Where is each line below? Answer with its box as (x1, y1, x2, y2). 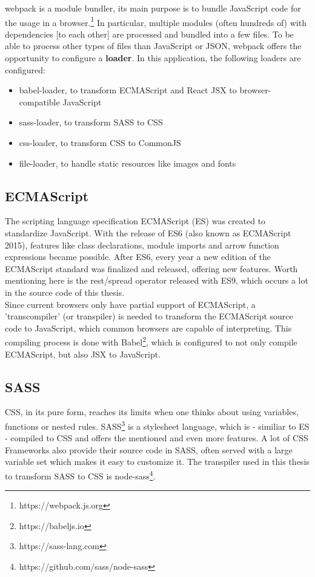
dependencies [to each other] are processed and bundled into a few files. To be (5, 27, 294, 40)
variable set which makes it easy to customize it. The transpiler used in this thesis (5, 455, 310, 468)
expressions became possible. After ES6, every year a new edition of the (5, 250, 271, 263)
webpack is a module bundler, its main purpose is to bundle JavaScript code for (5, 2, 301, 14)
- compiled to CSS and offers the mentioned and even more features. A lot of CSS (5, 432, 308, 444)
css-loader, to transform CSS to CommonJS (19, 136, 181, 148)
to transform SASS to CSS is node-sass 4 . (5, 468, 156, 482)
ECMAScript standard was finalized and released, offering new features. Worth (5, 262, 298, 275)
